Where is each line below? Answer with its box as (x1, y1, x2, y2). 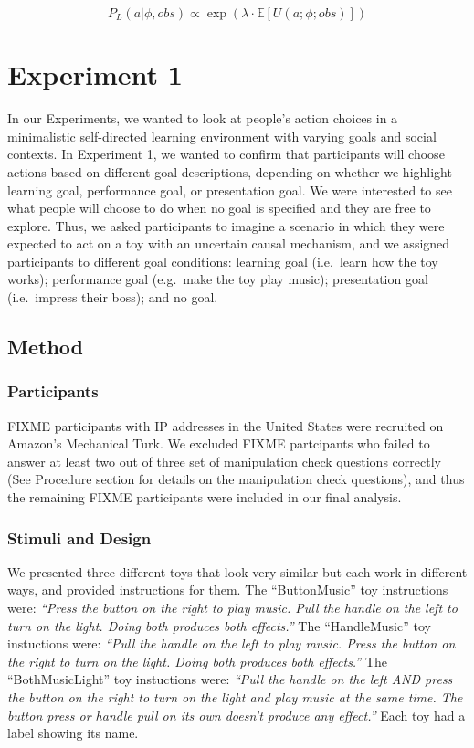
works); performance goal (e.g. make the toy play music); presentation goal (7, 269, 428, 289)
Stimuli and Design (7, 526, 152, 549)
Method (7, 332, 83, 361)
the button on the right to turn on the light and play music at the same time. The (7, 688, 463, 706)
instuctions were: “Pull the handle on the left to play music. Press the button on (7, 634, 456, 653)
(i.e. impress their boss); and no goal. (7, 288, 218, 307)
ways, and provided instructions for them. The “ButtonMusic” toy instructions (7, 580, 448, 599)
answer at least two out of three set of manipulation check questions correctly (7, 451, 441, 470)
